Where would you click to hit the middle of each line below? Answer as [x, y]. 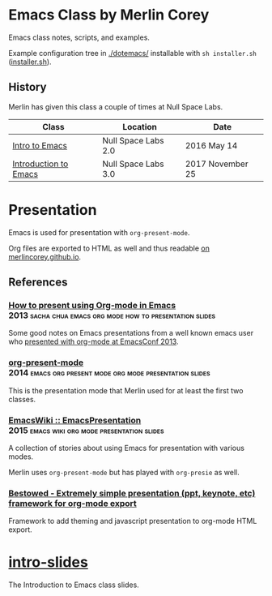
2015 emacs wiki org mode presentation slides [86, 430]
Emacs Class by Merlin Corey [109, 15]
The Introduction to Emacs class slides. [74, 585]
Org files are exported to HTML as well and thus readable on [109, 248]
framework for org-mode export [73, 503]
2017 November [217, 164]
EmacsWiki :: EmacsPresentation [75, 420]
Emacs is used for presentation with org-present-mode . [99, 232]
